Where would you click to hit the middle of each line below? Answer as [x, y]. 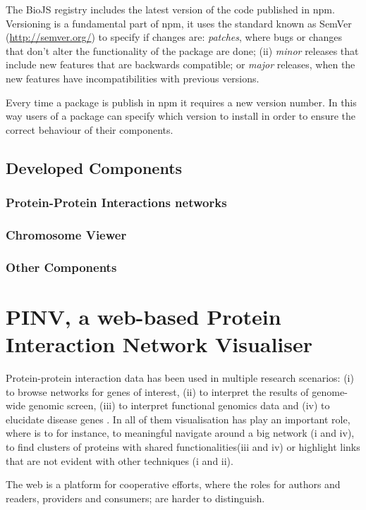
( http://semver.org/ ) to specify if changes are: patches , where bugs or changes [174, 37]
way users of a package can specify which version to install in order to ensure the [181, 116]
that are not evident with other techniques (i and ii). [120, 460]
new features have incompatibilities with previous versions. [133, 78]
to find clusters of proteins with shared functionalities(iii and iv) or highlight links [183, 446]
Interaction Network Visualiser [159, 344]
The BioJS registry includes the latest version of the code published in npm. [170, 9]
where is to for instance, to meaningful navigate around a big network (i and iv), [180, 433]
